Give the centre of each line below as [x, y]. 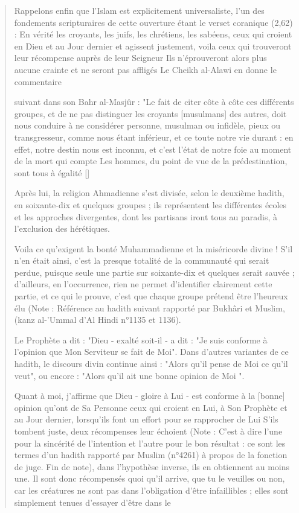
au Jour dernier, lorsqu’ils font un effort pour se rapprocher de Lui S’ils [146, 419]
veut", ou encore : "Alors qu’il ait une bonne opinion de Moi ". [129, 375]
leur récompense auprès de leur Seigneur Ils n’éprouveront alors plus [140, 58]
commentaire [38, 81]
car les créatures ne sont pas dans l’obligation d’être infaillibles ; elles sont [151, 490]
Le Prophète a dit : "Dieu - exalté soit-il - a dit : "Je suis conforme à [141, 339]
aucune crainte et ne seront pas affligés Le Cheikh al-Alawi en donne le [145, 69]
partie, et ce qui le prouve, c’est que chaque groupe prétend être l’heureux [151, 296]
